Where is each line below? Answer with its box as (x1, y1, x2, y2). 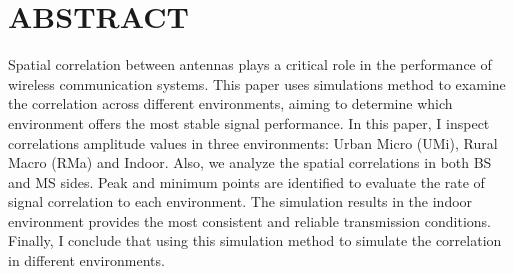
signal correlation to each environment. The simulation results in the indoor (8, 191, 473, 212)
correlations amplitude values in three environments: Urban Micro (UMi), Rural (8, 132, 498, 153)
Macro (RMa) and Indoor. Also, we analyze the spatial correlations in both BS (8, 152, 492, 173)
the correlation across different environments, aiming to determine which (8, 93, 453, 114)
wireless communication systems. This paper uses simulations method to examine (8, 73, 506, 94)
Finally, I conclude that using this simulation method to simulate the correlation (8, 230, 502, 251)
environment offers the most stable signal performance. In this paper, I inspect (8, 112, 490, 133)
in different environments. (8, 250, 165, 271)
